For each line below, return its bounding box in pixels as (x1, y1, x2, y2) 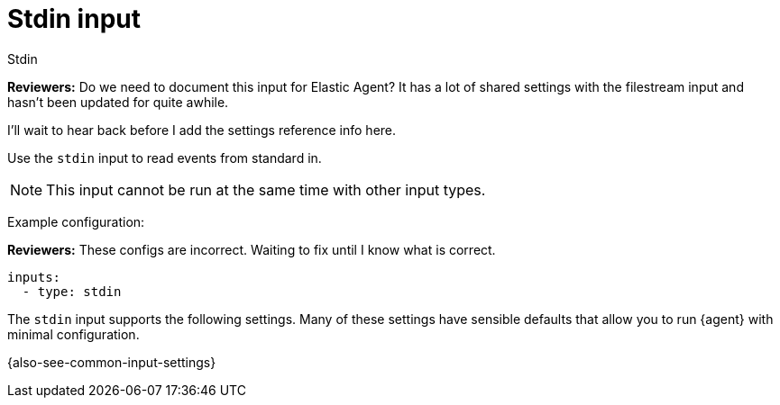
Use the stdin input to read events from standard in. (7, 149, 322, 166)
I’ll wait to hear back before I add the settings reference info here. (7, 121, 397, 138)
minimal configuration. (7, 326, 140, 342)
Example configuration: (7, 213, 145, 229)
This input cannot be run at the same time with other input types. (46, 180, 486, 199)
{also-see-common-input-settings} (7, 354, 216, 370)
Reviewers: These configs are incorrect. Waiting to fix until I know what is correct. (7, 241, 496, 257)
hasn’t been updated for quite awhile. (7, 94, 229, 110)
